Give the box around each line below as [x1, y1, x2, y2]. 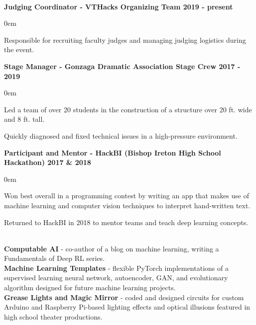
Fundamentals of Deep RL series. [4, 253, 105, 263]
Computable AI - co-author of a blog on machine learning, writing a [4, 243, 219, 253]
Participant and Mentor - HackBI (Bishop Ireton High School [4, 147, 221, 158]
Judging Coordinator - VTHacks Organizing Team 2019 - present [4, 1, 233, 11]
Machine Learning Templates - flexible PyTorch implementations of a [4, 262, 229, 273]
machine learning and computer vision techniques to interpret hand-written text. [4, 200, 251, 210]
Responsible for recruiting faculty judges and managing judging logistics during [4, 34, 246, 45]
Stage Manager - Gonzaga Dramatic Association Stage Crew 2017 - [4, 61, 241, 71]
